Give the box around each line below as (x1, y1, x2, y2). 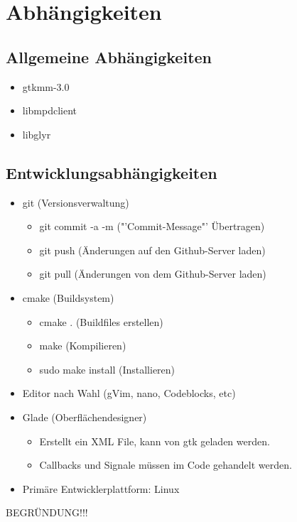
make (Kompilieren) (39, 338, 126, 353)
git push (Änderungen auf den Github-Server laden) (39, 242, 266, 257)
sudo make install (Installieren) (39, 361, 175, 376)
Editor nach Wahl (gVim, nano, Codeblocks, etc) (22, 386, 236, 401)
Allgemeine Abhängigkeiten (6, 45, 212, 67)
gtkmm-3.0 (22, 79, 70, 94)
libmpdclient (22, 103, 77, 118)
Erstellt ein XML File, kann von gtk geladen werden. (39, 433, 270, 448)
